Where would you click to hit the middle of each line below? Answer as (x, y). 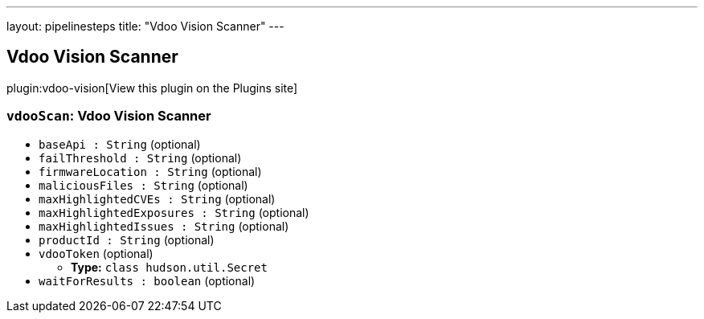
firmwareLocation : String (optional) (150, 171)
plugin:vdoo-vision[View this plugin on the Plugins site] (152, 88)
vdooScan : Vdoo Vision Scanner (109, 116)
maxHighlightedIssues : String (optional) (164, 226)
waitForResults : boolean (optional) (147, 280)
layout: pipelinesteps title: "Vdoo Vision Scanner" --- (145, 26)
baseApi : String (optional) (120, 144)
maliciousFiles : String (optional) (143, 185)
